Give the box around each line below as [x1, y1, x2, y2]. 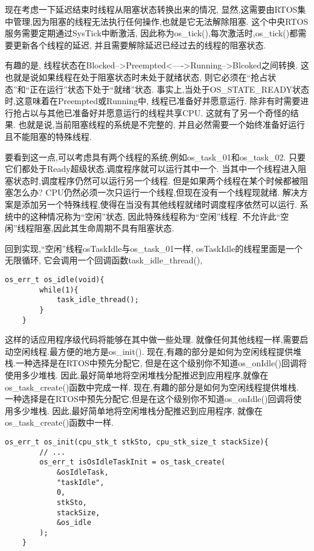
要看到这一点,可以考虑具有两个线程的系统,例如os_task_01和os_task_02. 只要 [5, 150, 306, 163]
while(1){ [39, 285, 78, 294]
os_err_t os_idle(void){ [5, 275, 104, 284]
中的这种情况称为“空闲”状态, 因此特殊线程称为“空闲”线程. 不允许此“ [13, 210, 281, 222]
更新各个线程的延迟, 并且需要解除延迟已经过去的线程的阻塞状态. [13, 38, 266, 51]
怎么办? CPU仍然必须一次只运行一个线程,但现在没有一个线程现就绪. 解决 [13, 186, 300, 199]
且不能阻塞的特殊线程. [5, 130, 92, 142]
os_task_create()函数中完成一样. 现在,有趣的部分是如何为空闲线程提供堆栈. [5, 380, 299, 393]
